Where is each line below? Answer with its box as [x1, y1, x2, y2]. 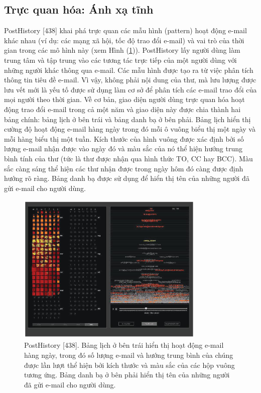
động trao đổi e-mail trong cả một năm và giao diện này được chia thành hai [4, 104, 241, 114]
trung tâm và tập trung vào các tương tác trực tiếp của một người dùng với [4, 54, 237, 65]
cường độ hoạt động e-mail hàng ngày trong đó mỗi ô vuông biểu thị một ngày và [4, 124, 255, 134]
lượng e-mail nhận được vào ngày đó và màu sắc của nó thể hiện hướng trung [4, 143, 242, 154]
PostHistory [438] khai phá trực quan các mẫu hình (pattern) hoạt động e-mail [4, 25, 247, 36]
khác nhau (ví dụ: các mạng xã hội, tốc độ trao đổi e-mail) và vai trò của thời [4, 35, 244, 45]
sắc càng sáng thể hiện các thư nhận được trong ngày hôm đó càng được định [4, 163, 243, 173]
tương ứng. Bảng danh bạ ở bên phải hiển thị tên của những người [24, 369, 230, 380]
